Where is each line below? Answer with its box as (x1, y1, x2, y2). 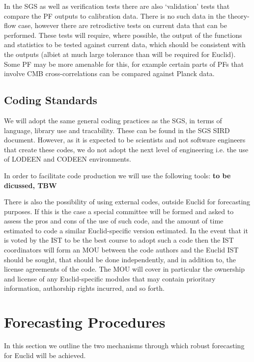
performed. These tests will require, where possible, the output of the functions (4, 29, 242, 40)
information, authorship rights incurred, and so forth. (4, 283, 165, 293)
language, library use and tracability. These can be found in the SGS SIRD (4, 125, 230, 135)
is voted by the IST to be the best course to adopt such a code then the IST (4, 235, 234, 245)
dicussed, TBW (4, 180, 57, 190)
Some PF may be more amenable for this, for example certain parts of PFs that (4, 58, 244, 69)
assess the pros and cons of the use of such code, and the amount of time (4, 216, 224, 226)
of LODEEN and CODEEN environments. (4, 154, 131, 164)
